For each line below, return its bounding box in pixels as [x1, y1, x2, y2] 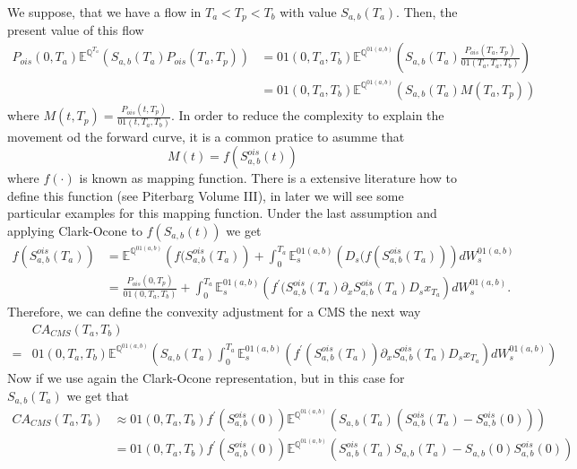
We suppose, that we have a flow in [7, 3, 202, 21]
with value [280, 3, 337, 21]
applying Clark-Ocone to [7, 221, 142, 239]
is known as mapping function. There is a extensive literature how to [79, 169, 457, 187]
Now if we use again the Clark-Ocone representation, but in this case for [7, 368, 405, 386]
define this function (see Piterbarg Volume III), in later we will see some [7, 186, 404, 204]
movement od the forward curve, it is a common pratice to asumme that [7, 126, 405, 145]
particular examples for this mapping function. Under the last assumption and [7, 204, 437, 222]
